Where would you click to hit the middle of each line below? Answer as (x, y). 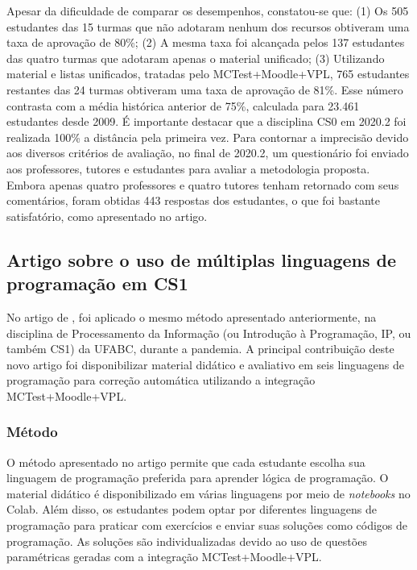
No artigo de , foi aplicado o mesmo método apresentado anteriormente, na (192, 316)
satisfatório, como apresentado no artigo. (107, 216)
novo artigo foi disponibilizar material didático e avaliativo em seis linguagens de (205, 364)
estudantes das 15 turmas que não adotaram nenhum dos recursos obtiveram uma (208, 26)
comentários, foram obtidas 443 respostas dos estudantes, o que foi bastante (193, 200)
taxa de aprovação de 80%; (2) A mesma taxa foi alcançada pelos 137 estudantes (206, 42)
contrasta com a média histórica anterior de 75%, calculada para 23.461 (183, 105)
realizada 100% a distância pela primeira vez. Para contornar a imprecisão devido (208, 137)
